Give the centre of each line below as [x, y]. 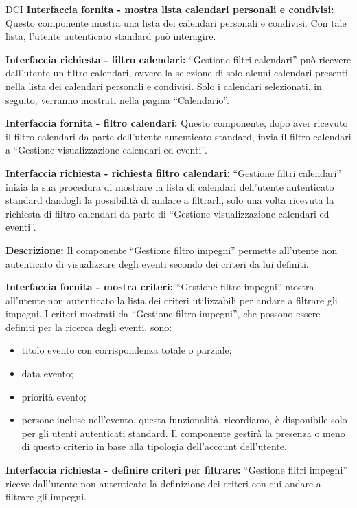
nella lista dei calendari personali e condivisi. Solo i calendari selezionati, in [164, 86]
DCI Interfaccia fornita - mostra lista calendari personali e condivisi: [170, 9]
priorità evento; [54, 396]
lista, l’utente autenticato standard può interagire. [111, 36]
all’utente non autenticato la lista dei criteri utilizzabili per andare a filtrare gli [172, 300]
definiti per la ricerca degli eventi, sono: [89, 327]
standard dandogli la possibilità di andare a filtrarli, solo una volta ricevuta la [170, 200]
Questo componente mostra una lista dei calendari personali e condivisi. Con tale [176, 22]
